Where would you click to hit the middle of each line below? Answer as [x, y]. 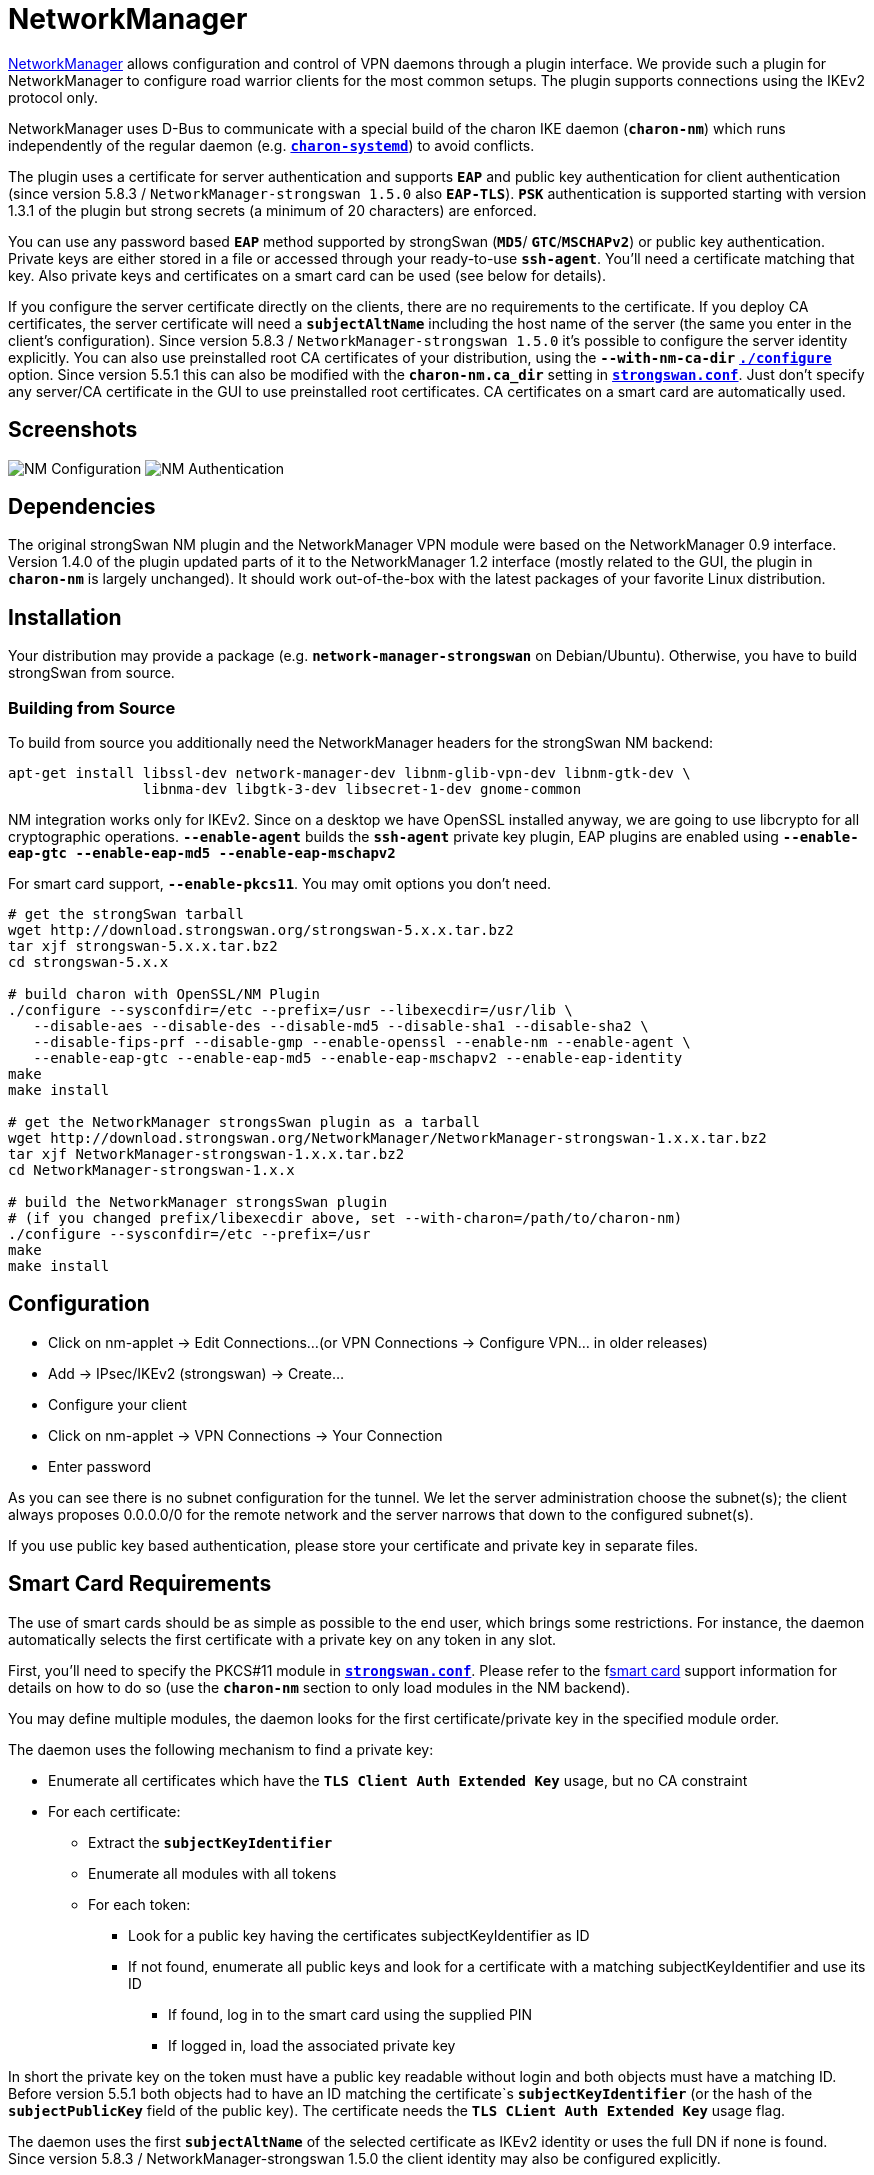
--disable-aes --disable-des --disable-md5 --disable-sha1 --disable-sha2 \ [341, 1026]
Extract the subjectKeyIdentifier [210, 1842]
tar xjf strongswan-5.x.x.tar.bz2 [143, 946]
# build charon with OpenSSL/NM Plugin [164, 994]
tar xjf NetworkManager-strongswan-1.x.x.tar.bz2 [206, 1154]
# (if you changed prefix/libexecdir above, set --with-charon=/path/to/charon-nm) [345, 1218]
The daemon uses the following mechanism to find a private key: [221, 1749]
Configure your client [117, 1404]
